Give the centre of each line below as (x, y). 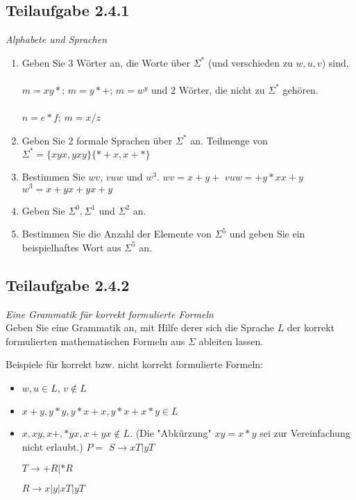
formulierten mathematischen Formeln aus (95, 341)
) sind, (335, 62)
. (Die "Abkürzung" (171, 433)
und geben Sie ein (267, 234)
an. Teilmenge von (229, 140)
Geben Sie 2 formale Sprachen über (97, 140)
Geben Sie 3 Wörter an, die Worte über (106, 62)
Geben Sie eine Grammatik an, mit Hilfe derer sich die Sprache (140, 327)
